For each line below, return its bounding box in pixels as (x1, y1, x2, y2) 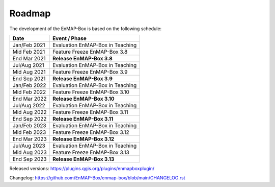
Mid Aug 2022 (12, 108, 47, 115)
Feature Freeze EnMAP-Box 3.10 (52, 88, 129, 96)
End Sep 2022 (12, 115, 47, 122)
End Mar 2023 (12, 135, 47, 143)
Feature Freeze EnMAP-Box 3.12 (52, 128, 129, 135)
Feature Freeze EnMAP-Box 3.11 (52, 108, 128, 115)
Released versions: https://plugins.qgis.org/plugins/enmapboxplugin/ (9, 165, 155, 171)
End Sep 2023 (12, 155, 47, 162)
